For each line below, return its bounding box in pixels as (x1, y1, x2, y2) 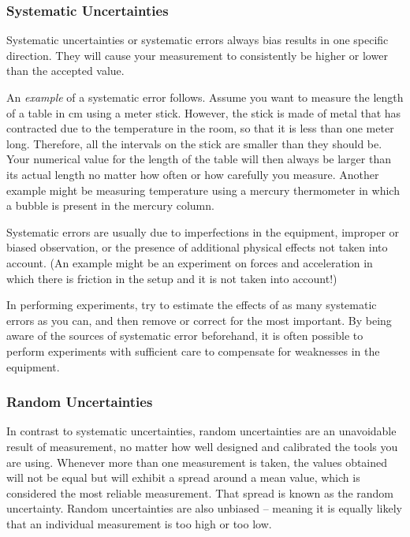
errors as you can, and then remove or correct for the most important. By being (6, 311, 392, 328)
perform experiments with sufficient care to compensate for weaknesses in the (6, 342, 380, 359)
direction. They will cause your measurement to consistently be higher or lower (6, 47, 388, 63)
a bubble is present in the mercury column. (6, 197, 214, 214)
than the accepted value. (6, 62, 125, 79)
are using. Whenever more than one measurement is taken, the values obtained (6, 453, 388, 470)
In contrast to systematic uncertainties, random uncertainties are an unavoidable (6, 423, 397, 439)
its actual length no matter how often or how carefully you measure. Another (6, 166, 379, 182)
